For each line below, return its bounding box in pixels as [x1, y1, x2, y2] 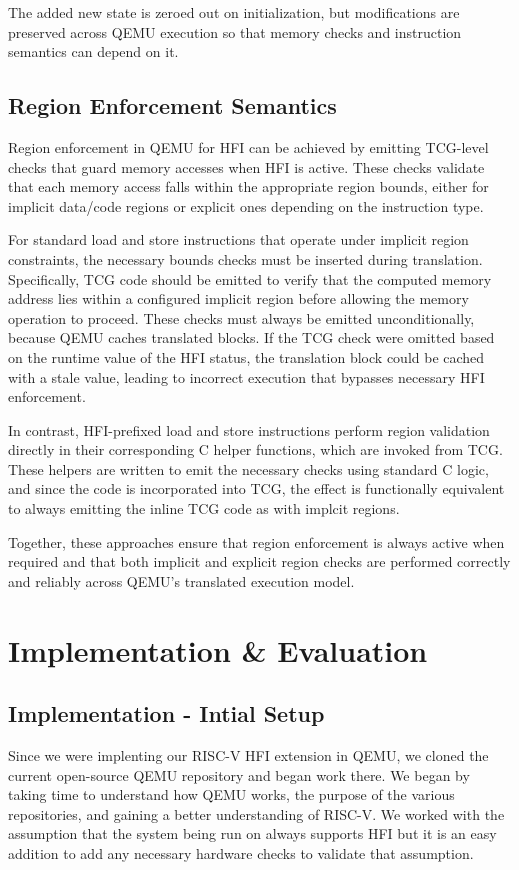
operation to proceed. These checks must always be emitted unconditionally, [8, 307, 475, 328]
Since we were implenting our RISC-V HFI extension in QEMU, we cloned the [8, 745, 489, 766]
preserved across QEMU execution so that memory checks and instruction [8, 21, 462, 42]
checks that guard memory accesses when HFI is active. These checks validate [8, 156, 485, 177]
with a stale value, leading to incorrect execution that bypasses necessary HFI [8, 366, 485, 387]
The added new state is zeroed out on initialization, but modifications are [8, 2, 460, 22]
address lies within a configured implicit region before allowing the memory [8, 288, 469, 309]
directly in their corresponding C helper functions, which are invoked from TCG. [8, 439, 503, 460]
